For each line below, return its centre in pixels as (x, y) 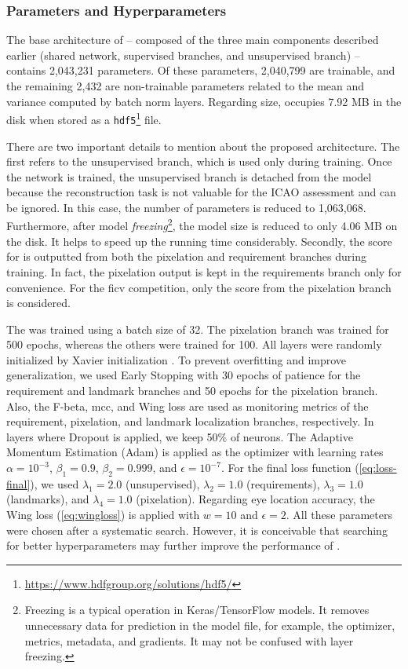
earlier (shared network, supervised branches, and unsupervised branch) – (183, 55)
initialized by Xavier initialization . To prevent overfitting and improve (177, 359)
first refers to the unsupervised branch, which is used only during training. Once (199, 161)
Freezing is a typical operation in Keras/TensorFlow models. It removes (197, 610)
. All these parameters (339, 515)
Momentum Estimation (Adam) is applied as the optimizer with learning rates (195, 452)
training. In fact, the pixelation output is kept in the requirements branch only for (204, 271)
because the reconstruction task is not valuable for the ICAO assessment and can (201, 192)
